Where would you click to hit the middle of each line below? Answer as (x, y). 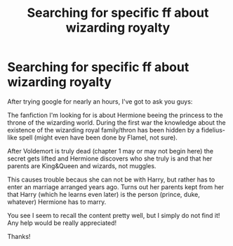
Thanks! (19, 236)
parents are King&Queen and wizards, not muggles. (82, 165)
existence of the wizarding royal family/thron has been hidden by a (104, 130)
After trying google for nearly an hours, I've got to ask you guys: (100, 101)
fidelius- (213, 130)
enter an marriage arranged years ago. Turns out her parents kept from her (116, 186)
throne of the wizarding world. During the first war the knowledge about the (116, 122)
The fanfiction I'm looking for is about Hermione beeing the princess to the (115, 115)
